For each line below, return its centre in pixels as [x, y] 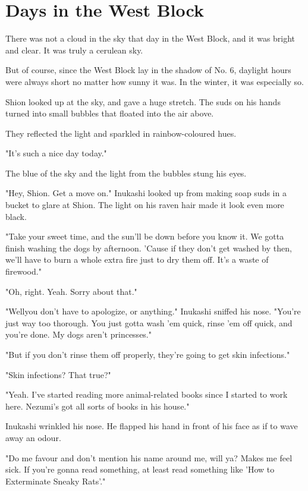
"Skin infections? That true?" [58, 374]
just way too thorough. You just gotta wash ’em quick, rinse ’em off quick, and [149, 322]
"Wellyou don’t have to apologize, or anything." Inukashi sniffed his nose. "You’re [153, 311]
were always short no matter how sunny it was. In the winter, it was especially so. [155, 81]
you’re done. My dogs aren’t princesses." [78, 334]
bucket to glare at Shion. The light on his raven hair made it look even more [145, 205]
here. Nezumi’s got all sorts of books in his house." [98, 406]
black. [16, 216]
